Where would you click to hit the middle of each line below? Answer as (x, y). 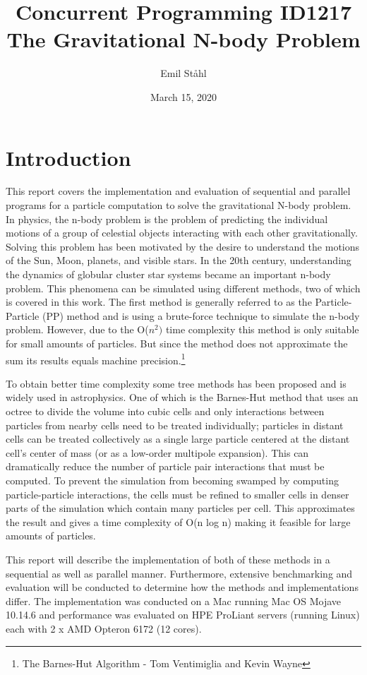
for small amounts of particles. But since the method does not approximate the (177, 343)
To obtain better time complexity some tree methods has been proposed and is (176, 383)
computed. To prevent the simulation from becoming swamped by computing (172, 480)
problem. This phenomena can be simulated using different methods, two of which (183, 288)
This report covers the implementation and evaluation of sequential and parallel (178, 191)
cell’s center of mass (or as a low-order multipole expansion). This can (157, 452)
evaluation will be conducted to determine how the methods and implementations (182, 587)
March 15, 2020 (183, 96)
